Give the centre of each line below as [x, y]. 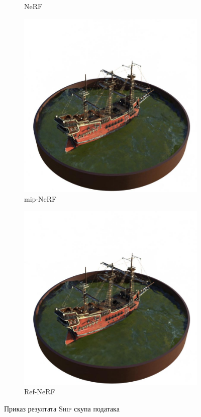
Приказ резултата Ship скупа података [62, 408]
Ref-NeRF [40, 392]
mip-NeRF [40, 199]
